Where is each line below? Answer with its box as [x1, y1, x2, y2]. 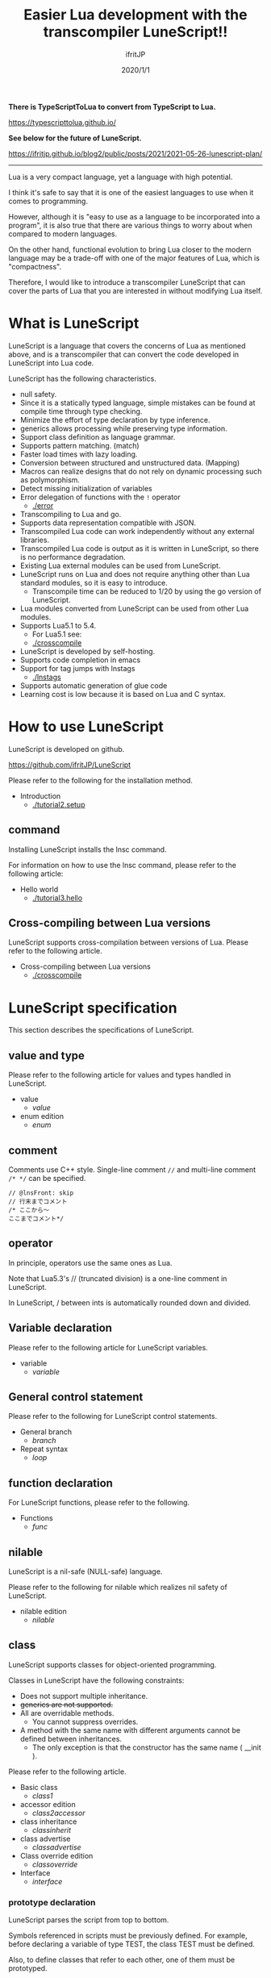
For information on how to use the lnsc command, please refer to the [8, 860, 236, 870]
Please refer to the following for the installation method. [8, 775, 194, 785]
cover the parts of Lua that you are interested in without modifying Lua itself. [8, 286, 263, 295]
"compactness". [8, 261, 62, 271]
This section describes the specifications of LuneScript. [8, 1025, 194, 1035]
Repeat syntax [19, 1444, 69, 1454]
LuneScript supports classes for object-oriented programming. [8, 1659, 217, 1669]
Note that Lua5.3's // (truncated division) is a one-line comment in [8, 1273, 227, 1283]
